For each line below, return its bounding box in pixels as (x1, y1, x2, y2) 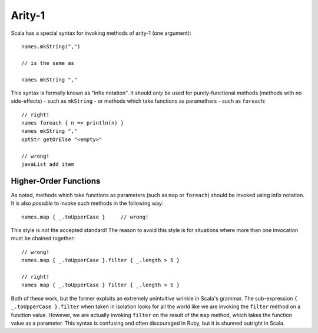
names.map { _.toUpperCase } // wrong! (21, 213, 149, 220)
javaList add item (21, 161, 75, 168)
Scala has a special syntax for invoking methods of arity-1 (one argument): (11, 30, 191, 37)
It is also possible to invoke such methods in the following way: (11, 200, 164, 207)
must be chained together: (11, 235, 75, 242)
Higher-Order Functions (11, 176, 101, 186)
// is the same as (21, 60, 75, 66)
